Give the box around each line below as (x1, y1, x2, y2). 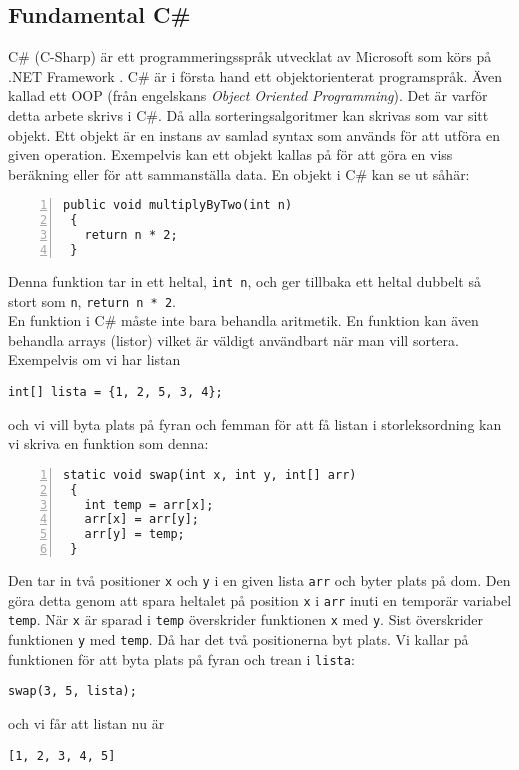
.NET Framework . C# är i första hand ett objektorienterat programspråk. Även (8, 65, 503, 86)
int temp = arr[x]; (84, 497, 214, 512)
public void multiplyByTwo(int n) (63, 198, 293, 213)
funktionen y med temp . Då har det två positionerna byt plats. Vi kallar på (8, 629, 469, 650)
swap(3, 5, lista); (8, 684, 137, 699)
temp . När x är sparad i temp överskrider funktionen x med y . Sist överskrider (8, 609, 484, 630)
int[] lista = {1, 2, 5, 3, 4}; (8, 384, 223, 399)
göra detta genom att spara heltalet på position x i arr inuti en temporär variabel (8, 589, 512, 610)
